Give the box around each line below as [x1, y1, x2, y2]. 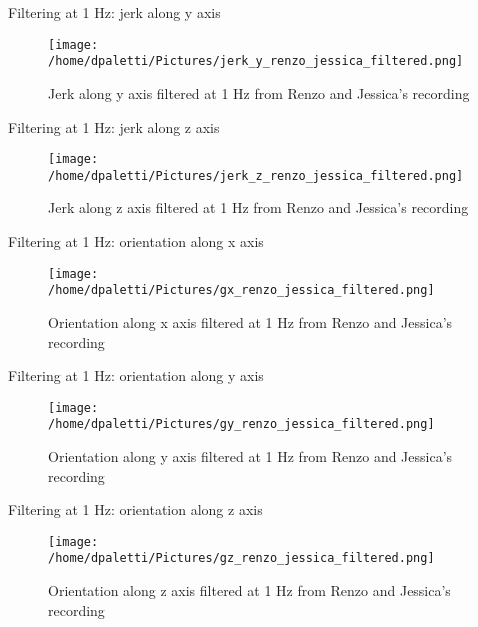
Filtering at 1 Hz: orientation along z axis [8, 499, 263, 520]
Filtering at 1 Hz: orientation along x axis [8, 231, 264, 251]
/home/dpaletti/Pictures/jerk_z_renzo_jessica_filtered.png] [48, 168, 464, 183]
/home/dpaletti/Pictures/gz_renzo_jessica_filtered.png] [48, 551, 435, 566]
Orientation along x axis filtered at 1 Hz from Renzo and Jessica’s [48, 311, 453, 332]
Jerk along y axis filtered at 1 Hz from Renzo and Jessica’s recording [48, 82, 470, 103]
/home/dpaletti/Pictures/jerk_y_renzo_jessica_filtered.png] [48, 54, 464, 69]
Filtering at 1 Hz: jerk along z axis [8, 116, 220, 137]
